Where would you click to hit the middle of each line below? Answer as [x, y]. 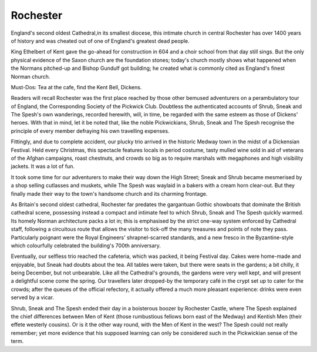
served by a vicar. [32, 297]
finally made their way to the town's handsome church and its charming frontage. [109, 193]
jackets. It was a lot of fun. [43, 166]
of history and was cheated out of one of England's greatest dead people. [100, 41]
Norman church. [31, 76]
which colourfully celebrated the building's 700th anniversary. [86, 245]
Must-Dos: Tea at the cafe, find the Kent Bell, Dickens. [76, 87]
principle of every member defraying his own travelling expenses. [90, 131]
